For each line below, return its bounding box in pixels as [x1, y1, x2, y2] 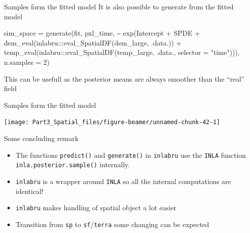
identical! [15, 186, 44, 196]
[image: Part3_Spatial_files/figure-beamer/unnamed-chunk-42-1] [4, 119, 220, 126]
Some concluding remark [4, 133, 79, 143]
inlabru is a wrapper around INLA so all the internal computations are [15, 176, 231, 186]
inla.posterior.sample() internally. [15, 159, 130, 170]
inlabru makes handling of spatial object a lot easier [15, 202, 177, 213]
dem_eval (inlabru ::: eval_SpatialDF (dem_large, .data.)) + [4, 37, 182, 47]
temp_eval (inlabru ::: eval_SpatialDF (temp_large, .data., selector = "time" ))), [4, 47, 240, 57]
